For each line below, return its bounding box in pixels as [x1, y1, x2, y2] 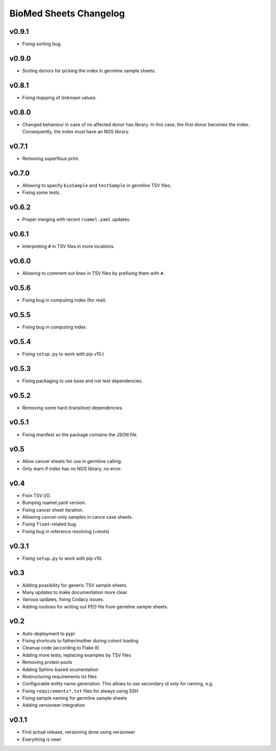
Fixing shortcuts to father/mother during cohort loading [22, 637, 139, 643]
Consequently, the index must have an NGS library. [22, 129, 130, 135]
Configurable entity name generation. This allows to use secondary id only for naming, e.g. [22, 681, 214, 687]
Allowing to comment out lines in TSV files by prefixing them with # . [22, 270, 165, 276]
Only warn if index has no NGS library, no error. [22, 465, 122, 472]
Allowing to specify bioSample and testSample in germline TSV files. [22, 182, 172, 188]
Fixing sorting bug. [22, 41, 62, 47]
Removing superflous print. [22, 155, 80, 161]
